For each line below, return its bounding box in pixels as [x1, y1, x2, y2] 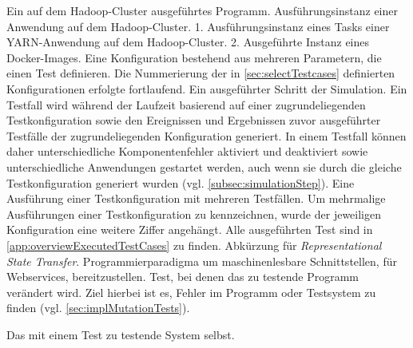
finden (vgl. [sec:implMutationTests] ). [6, 299, 190, 316]
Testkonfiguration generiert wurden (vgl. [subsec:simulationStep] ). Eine [6, 174, 355, 191]
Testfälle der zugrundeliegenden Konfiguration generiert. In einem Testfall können [6, 127, 407, 144]
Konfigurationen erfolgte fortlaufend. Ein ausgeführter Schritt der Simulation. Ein [6, 80, 407, 97]
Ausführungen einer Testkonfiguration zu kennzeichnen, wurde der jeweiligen [6, 205, 381, 222]
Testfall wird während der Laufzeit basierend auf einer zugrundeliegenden [6, 96, 366, 113]
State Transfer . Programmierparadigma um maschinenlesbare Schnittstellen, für [6, 252, 397, 269]
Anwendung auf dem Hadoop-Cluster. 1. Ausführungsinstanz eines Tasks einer [6, 18, 390, 34]
